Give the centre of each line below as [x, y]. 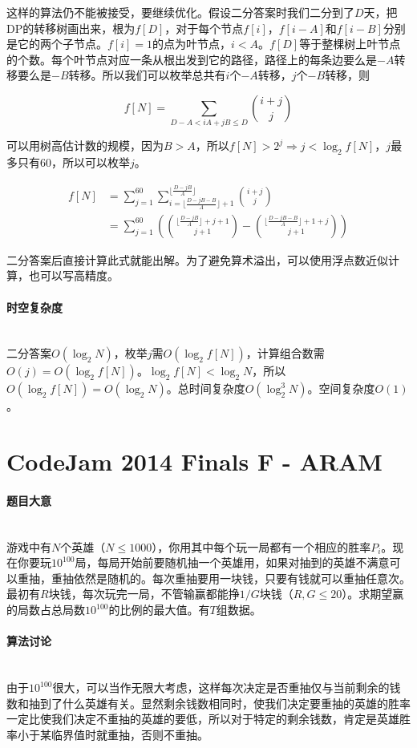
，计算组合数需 [285, 353]
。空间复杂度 [341, 388]
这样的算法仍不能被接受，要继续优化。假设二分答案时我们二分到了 [180, 12]
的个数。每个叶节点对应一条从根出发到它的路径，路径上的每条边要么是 [192, 59]
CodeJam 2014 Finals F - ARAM [194, 461]
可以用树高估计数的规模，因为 [85, 146]
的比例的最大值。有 [159, 610]
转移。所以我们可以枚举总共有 [147, 75]
